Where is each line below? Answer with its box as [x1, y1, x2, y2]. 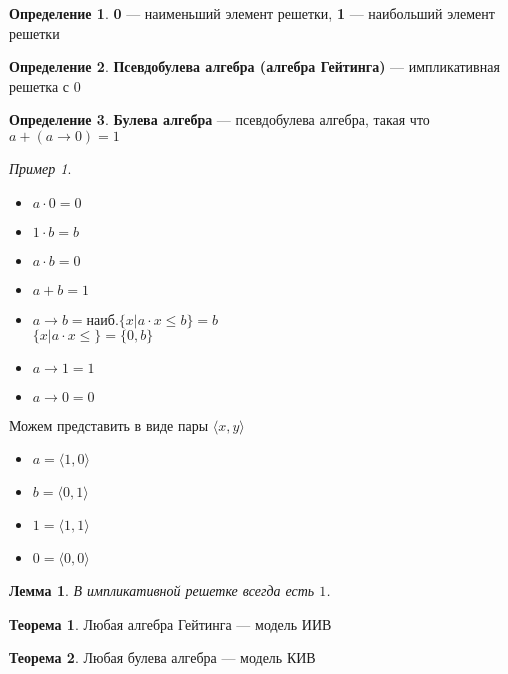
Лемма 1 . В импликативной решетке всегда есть [9, 580, 315, 601]
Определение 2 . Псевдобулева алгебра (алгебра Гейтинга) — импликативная [9, 56, 500, 77]
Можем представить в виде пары [9, 414, 209, 435]
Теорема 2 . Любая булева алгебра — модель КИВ [9, 647, 316, 668]
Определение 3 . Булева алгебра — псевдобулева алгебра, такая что [9, 109, 430, 130]
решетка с [9, 75, 70, 96]
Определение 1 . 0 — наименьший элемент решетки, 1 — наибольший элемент [9, 3, 495, 23]
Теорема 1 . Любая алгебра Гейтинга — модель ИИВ [9, 613, 332, 634]
